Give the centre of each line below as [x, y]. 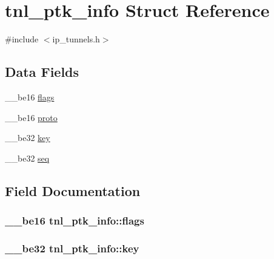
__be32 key [28, 138]
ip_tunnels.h [76, 39]
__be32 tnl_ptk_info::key [72, 248]
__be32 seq [27, 158]
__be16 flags [30, 97]
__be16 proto [31, 117]
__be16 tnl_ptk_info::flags [75, 220]
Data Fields [42, 72]
